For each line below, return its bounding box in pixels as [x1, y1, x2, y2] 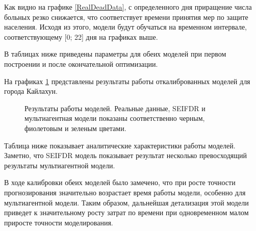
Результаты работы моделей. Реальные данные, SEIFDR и [24, 102, 206, 113]
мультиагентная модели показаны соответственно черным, [24, 113, 205, 123]
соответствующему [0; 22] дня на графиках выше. [4, 31, 158, 42]
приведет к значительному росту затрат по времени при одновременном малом [4, 207, 249, 218]
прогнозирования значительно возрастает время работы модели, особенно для [4, 187, 246, 197]
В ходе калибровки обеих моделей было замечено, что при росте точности [4, 177, 236, 188]
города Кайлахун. [4, 86, 58, 96]
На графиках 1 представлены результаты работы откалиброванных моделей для [4, 75, 250, 86]
